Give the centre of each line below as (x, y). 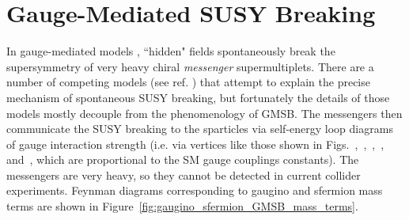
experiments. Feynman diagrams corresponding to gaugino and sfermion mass (195, 190)
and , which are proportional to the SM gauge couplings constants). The (183, 159)
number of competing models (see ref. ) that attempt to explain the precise (188, 82)
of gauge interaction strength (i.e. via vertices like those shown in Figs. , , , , (195, 144)
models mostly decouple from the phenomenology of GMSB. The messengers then (204, 113)
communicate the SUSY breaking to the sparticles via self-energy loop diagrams (200, 129)
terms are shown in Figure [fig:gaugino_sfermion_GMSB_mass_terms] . (182, 206)
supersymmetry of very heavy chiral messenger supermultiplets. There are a (190, 66)
